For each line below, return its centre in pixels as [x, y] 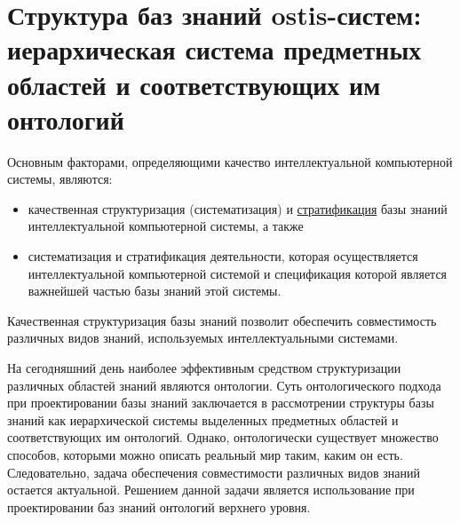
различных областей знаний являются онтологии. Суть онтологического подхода [224, 385]
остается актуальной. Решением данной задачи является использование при [211, 490]
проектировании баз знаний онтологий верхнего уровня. [159, 506]
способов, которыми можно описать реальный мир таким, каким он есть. [205, 455]
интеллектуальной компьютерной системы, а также [166, 226]
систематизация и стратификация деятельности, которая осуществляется [223, 256]
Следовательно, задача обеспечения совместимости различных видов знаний [214, 472]
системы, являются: [60, 179]
